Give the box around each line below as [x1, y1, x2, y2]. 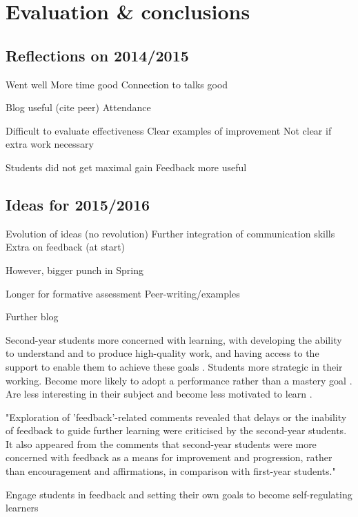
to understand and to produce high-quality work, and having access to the [6, 346, 319, 360]
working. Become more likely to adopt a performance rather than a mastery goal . [6, 373, 352, 387]
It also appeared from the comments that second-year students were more [6, 436, 317, 451]
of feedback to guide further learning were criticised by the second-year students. [6, 423, 347, 438]
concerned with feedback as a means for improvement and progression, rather [6, 450, 332, 465]
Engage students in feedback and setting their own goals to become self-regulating [6, 487, 352, 501]
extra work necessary [6, 137, 94, 151]
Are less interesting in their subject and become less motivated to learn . [6, 387, 312, 401]
